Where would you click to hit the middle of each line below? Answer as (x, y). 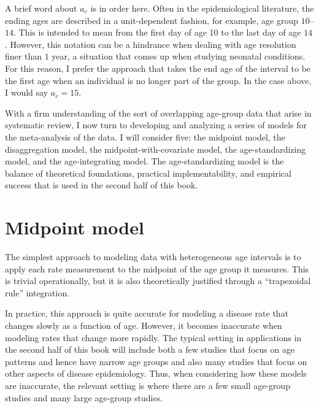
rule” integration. (37, 292)
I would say (27, 92)
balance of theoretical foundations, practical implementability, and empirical (148, 173)
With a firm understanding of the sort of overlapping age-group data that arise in (158, 113)
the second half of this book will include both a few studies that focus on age (150, 349)
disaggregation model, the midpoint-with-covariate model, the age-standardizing (156, 149)
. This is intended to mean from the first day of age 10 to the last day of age (157, 32)
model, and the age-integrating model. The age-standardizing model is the (144, 161)
